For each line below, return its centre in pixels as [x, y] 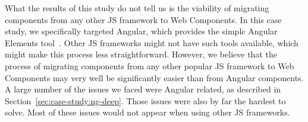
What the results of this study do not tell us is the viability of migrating [137, 8]
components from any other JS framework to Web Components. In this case [143, 19]
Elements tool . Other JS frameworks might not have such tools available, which [152, 42]
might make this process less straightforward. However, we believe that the [141, 54]
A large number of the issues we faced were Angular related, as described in [143, 89]
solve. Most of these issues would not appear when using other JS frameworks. [147, 112]
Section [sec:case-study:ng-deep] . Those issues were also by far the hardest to [145, 100]
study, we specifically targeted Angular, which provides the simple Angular [141, 31]
